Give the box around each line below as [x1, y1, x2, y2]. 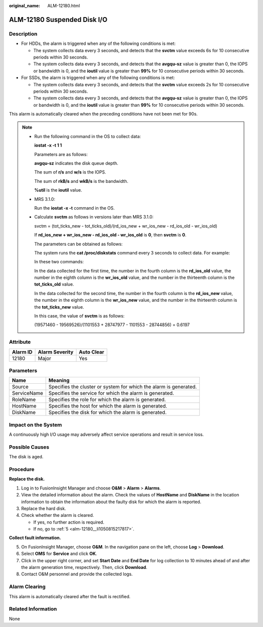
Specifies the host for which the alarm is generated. [48, 403, 168, 410]
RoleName [12, 396, 36, 403]
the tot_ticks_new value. [34, 304, 84, 310]
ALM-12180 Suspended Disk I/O [9, 15, 108, 24]
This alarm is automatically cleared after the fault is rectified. [9, 593, 131, 599]
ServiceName [12, 390, 43, 397]
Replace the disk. [9, 476, 45, 482]
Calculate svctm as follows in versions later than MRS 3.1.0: [34, 214, 154, 220]
